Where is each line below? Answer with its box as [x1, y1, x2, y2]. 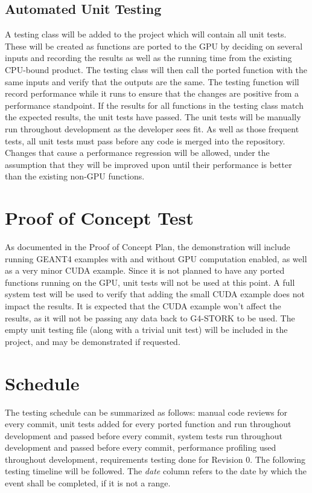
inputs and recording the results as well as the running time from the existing [5, 51, 292, 64]
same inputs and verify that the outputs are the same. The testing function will [5, 75, 299, 88]
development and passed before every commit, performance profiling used [5, 441, 276, 454]
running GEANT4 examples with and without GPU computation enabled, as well [5, 252, 307, 265]
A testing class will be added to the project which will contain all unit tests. [5, 28, 287, 40]
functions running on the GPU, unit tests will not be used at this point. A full [5, 275, 295, 288]
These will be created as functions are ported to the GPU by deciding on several [5, 39, 303, 52]
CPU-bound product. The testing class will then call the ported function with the [5, 63, 308, 76]
